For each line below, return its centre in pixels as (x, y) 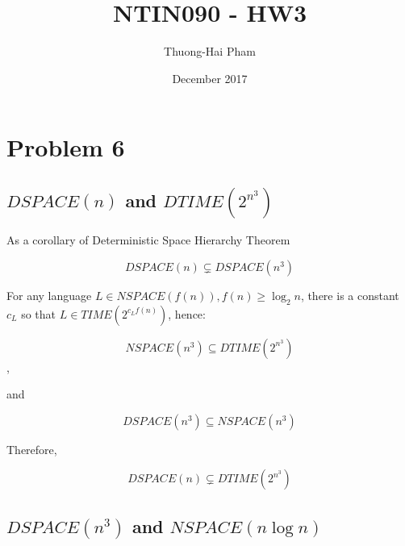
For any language (49, 295)
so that (39, 313)
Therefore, (32, 449)
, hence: (187, 313)
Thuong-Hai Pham (210, 51)
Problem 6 (66, 147)
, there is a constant (350, 295)
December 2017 (210, 78)
